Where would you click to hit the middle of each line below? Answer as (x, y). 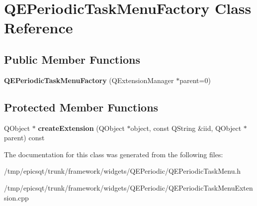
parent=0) (195, 80)
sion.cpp (16, 197)
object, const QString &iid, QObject (186, 128)
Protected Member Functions (81, 107)
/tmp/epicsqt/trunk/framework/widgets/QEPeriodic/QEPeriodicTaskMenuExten (128, 187)
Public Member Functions (72, 59)
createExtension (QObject (81, 128)
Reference (39, 28)
